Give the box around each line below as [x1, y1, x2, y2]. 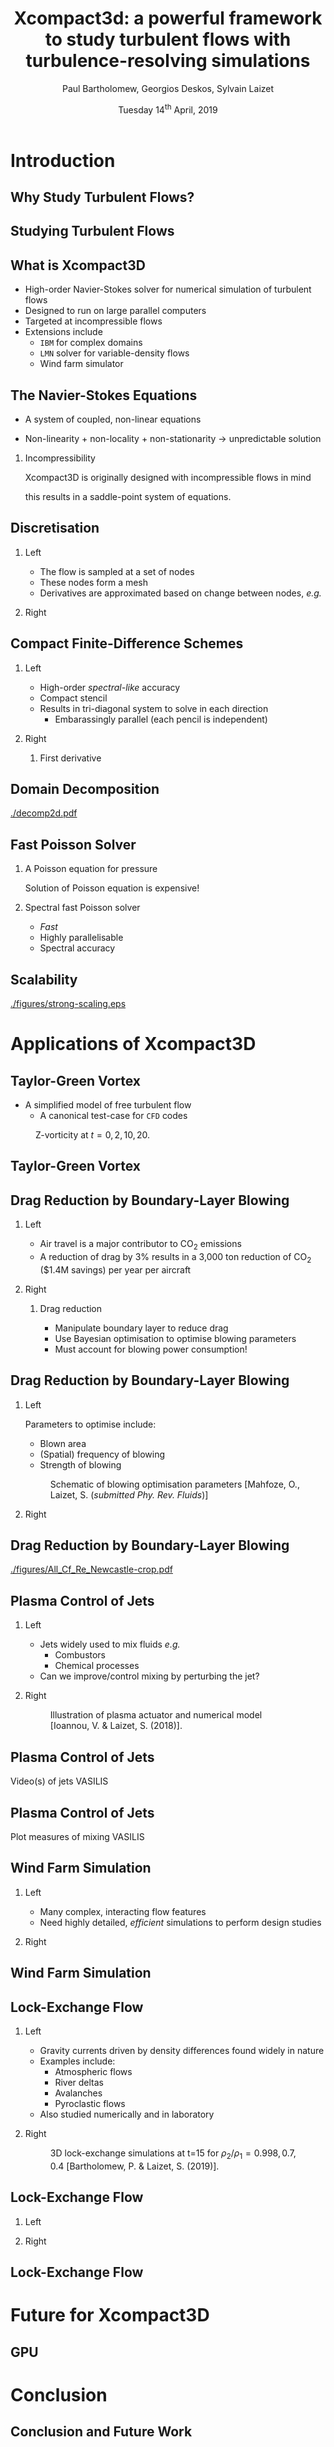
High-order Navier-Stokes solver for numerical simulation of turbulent [24, 283, 312, 296]
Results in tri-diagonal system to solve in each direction [39, 702, 269, 714]
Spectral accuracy [39, 942, 116, 954]
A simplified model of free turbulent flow [24, 1099, 192, 1111]
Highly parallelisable [39, 932, 124, 944]
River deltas [54, 2076, 104, 2088]
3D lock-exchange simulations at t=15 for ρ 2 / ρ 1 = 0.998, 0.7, [49, 2147, 297, 2161]
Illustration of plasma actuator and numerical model [49, 1709, 263, 1721]
